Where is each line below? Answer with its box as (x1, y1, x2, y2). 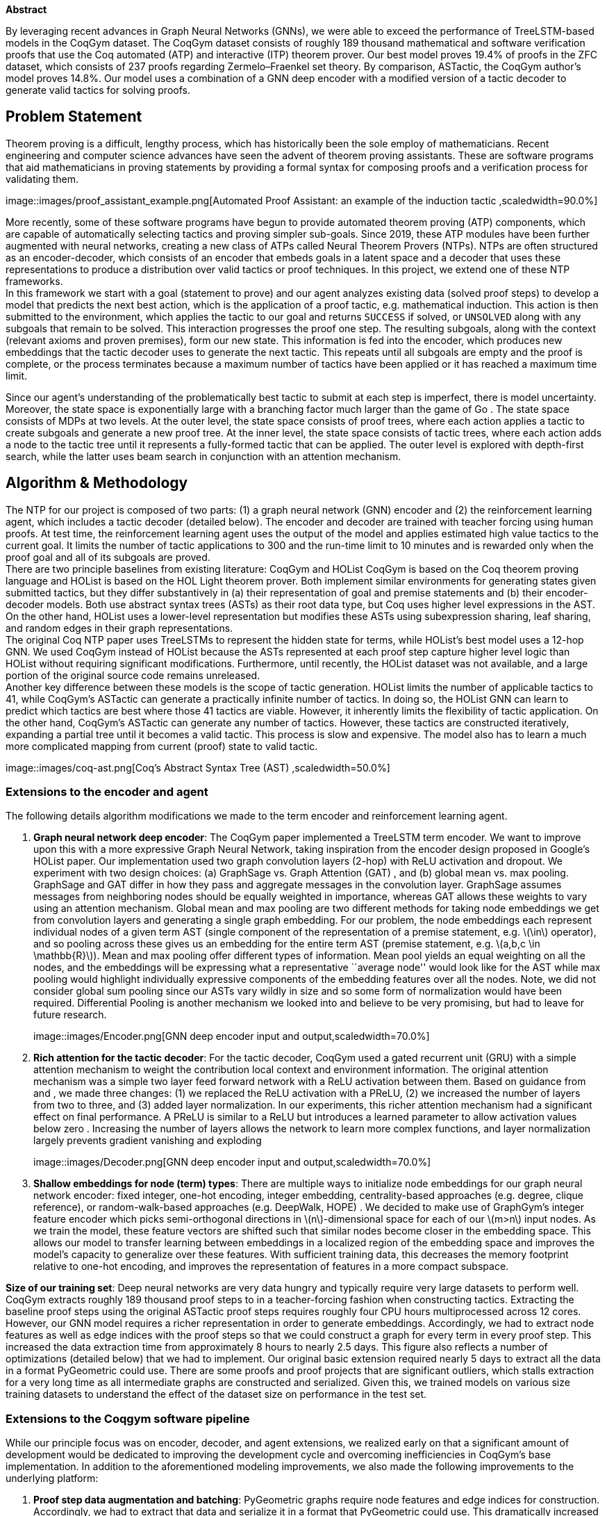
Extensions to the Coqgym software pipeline (6, 1411, 250, 1426)
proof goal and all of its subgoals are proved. (6, 551, 210, 563)
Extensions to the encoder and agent (6, 785, 208, 799)
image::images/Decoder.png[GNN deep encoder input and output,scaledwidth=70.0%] (33, 1156, 431, 1168)
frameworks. (6, 275, 63, 287)
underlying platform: (6, 1472, 99, 1485)
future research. (33, 1009, 107, 1021)
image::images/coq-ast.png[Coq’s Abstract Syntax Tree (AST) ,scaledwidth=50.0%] (6, 761, 390, 774)
